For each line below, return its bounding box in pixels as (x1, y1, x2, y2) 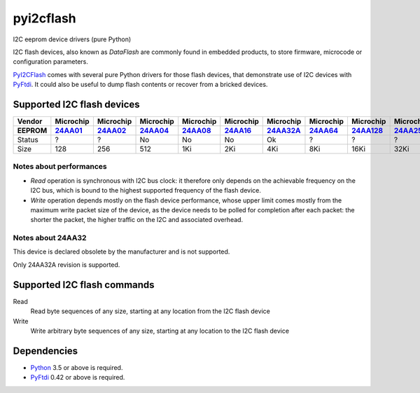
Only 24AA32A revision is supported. (13, 260, 120, 269)
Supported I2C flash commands (13, 279, 155, 291)
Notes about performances (13, 162, 108, 172)
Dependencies (13, 345, 78, 357)
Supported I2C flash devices (13, 98, 140, 110)
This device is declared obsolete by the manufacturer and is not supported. (13, 247, 230, 256)
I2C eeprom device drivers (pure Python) (13, 35, 132, 43)
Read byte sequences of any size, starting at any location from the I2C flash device (30, 307, 271, 315)
